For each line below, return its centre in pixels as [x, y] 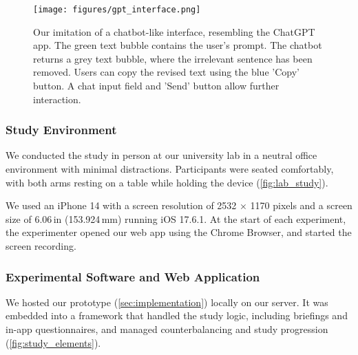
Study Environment [61, 130]
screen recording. [41, 246]
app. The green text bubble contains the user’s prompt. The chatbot [178, 45]
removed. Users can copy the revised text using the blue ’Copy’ [166, 72]
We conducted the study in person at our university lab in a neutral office [161, 155]
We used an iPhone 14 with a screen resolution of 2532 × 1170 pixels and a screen [179, 205]
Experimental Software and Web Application [133, 276]
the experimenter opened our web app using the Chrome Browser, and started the [179, 232]
